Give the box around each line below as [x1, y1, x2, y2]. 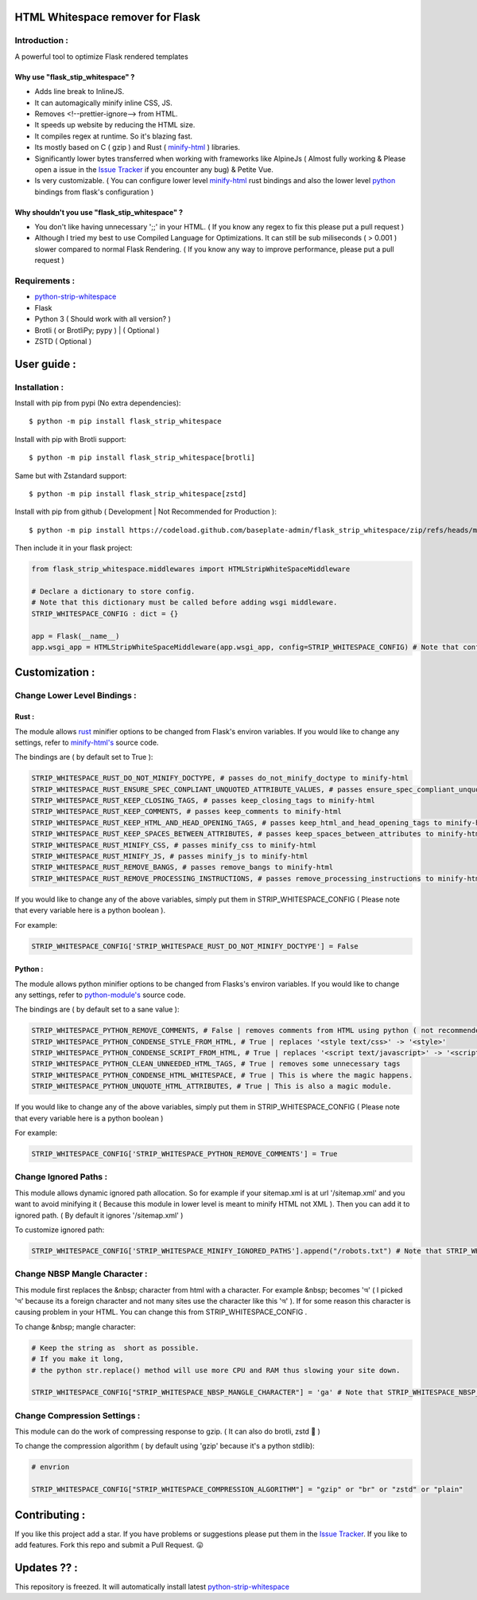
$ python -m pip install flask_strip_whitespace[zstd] [29, 490, 247, 499]
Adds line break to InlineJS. [34, 87, 125, 96]
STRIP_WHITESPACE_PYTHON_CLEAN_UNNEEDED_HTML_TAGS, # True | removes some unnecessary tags [31, 1059, 401, 1069]
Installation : [14, 381, 64, 393]
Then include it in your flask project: [14, 543, 133, 553]
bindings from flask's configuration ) [34, 187, 154, 197]
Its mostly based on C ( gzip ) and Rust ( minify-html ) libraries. [34, 143, 240, 152]
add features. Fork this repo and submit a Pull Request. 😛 [14, 1540, 204, 1550]
